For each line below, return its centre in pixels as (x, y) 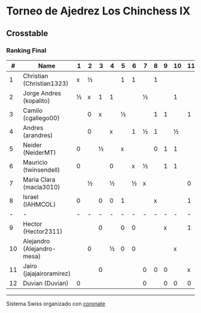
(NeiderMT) (39, 153)
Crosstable (27, 33)
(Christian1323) (46, 84)
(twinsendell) (42, 169)
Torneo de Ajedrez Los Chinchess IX (98, 11)
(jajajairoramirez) (47, 273)
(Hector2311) (43, 231)
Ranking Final (26, 50)
